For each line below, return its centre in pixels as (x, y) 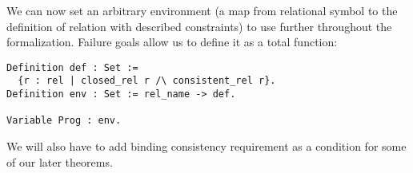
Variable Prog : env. (64, 121)
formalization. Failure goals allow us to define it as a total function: (172, 42)
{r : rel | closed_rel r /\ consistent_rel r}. (147, 81)
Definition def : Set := (72, 67)
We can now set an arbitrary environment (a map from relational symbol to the (202, 10)
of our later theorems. (60, 161)
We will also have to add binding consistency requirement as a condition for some (206, 146)
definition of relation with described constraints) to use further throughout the (199, 26)
